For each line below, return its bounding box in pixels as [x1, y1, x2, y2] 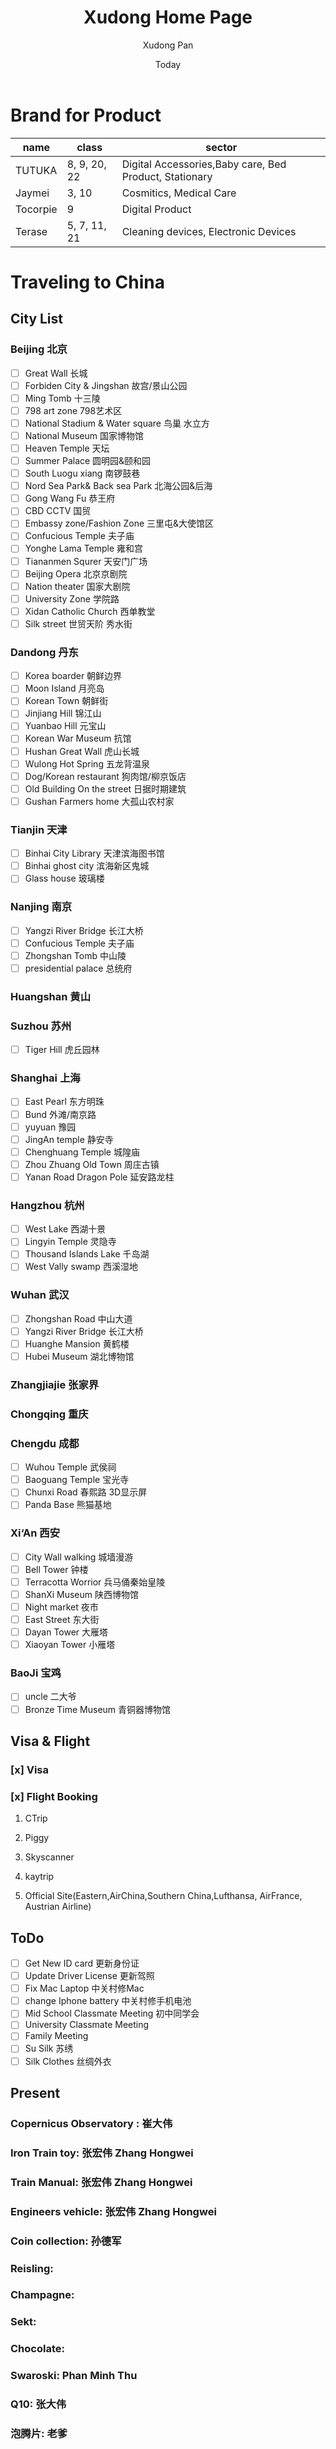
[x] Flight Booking [10, 1789, 98, 1803]
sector [205, 140, 238, 154]
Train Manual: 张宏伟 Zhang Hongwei [10, 2175, 193, 2189]
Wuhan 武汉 [10, 1288, 70, 1302]
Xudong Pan [142, 39, 194, 51]
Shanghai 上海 [10, 1071, 81, 1085]
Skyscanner [24, 1851, 75, 1863]
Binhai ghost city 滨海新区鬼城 [24, 860, 150, 872]
